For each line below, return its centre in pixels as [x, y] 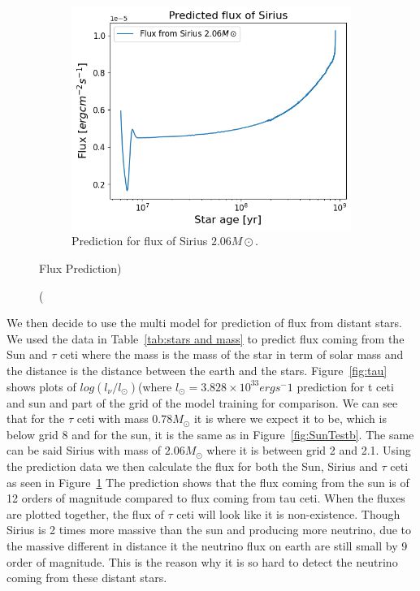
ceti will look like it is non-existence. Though [288, 513]
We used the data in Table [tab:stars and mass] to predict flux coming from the [206, 338]
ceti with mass [113, 418]
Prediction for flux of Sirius [140, 241]
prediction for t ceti [345, 386]
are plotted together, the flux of [85, 513]
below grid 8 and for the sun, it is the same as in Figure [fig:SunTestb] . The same [210, 434]
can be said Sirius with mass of [84, 450]
